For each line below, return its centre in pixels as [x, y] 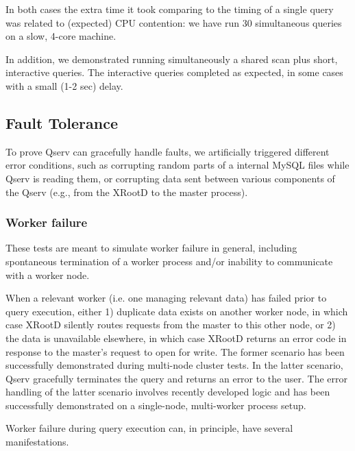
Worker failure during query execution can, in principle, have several [149, 428]
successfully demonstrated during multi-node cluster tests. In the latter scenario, [174, 365]
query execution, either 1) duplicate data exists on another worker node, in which [177, 311]
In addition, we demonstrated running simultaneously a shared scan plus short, [172, 59]
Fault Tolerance [62, 122]
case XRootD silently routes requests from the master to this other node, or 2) [171, 325]
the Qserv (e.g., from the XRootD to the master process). [127, 192]
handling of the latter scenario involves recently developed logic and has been [168, 392]
